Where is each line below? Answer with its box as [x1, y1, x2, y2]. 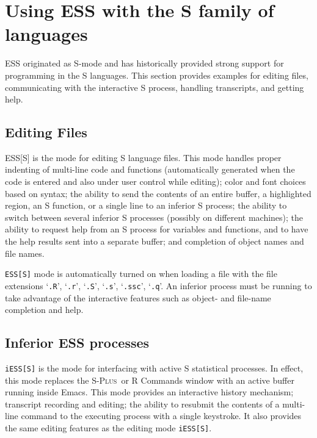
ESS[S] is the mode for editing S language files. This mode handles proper [5, 151, 282, 163]
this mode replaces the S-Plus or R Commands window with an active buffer [5, 373, 294, 386]
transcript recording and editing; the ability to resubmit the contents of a [5, 397, 280, 410]
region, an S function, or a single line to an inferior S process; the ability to [5, 199, 287, 212]
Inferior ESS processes [5, 333, 150, 352]
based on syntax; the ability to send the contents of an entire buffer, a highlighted [5, 187, 312, 199]
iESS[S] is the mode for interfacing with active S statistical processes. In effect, [5, 361, 304, 374]
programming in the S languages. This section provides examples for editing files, [5, 68, 308, 81]
